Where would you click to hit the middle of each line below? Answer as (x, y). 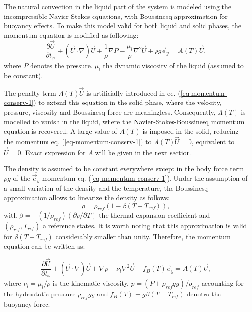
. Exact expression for (53, 152)
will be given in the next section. (144, 152)
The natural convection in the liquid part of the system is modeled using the (118, 6)
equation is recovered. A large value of (61, 131)
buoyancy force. (27, 304)
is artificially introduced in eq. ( (134, 93)
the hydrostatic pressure (40, 294)
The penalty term (30, 93)
